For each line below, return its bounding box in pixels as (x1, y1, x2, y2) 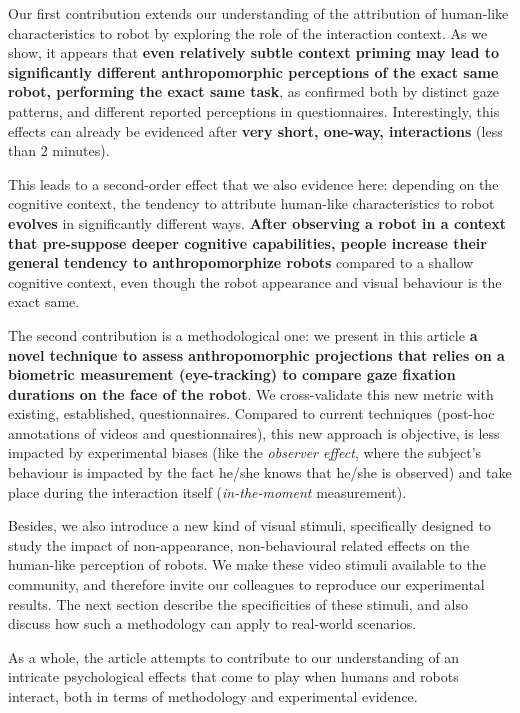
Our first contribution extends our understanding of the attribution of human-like (8, 3, 509, 23)
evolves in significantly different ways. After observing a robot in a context (8, 212, 507, 233)
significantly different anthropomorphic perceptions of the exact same (8, 61, 499, 82)
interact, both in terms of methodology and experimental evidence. (8, 686, 418, 706)
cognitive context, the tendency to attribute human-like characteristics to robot (8, 193, 495, 214)
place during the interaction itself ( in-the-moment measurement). (8, 481, 407, 502)
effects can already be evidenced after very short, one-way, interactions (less (8, 120, 503, 141)
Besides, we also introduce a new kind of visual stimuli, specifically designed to (8, 515, 491, 536)
